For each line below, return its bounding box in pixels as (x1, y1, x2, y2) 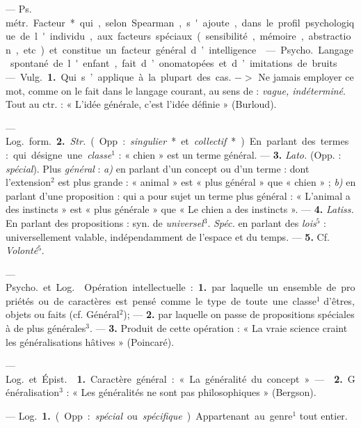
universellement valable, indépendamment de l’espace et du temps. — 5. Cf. (6, 229, 330, 244)
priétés (6, 293, 34, 308)
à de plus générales (6, 321, 86, 335)
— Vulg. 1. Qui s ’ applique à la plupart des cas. (6, 69, 232, 84)
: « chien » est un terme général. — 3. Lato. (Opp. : (118, 147, 342, 161)
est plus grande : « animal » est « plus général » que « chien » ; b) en (58, 175, 356, 189)
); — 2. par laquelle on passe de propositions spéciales (123, 307, 355, 322)
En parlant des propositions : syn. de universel (6, 215, 204, 230)
